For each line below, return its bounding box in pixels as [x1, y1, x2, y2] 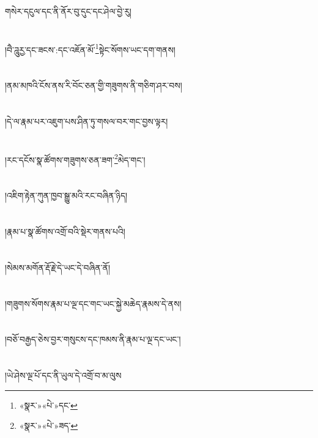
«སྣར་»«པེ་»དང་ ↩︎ [19, 398, 78, 411]
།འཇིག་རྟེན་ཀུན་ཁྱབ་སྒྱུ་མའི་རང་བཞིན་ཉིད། [5, 189, 128, 202]
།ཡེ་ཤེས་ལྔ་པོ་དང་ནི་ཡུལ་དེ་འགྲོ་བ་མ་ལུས [5, 369, 122, 382]
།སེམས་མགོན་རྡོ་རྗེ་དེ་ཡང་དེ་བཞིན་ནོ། [5, 261, 111, 273]
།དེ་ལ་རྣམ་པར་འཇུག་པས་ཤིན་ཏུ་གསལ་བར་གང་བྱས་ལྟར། [5, 115, 168, 127]
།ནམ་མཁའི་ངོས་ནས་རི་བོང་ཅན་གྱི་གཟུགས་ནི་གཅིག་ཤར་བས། [5, 79, 182, 92]
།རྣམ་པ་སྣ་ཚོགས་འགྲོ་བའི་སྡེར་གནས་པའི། [5, 225, 125, 237]
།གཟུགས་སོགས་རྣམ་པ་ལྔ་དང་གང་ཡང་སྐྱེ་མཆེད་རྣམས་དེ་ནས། [5, 297, 182, 310]
